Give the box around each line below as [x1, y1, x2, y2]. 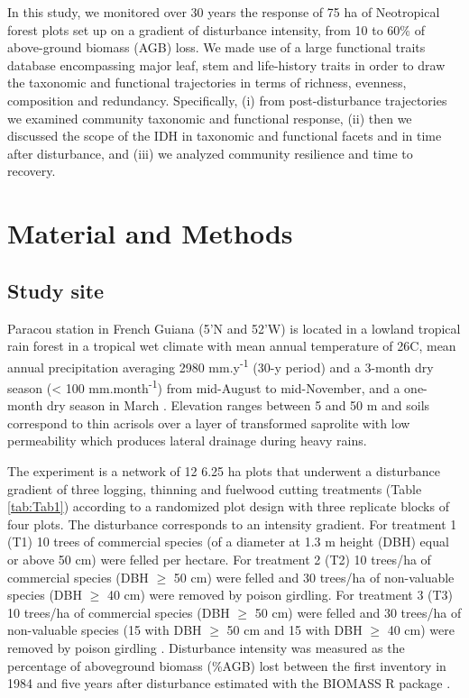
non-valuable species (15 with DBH [7, 620, 202, 639]
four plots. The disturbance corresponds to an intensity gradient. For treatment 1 [7, 514, 457, 533]
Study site [7, 276, 105, 304]
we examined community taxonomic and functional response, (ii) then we [7, 108, 412, 127]
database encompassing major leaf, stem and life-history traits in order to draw [7, 55, 446, 74]
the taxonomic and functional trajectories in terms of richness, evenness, [7, 73, 407, 92]
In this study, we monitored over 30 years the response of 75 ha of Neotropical [7, 3, 440, 21]
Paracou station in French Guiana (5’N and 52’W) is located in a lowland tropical [7, 318, 461, 337]
